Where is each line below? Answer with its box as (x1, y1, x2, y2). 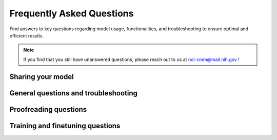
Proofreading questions (9, 105, 87, 114)
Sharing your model (9, 72, 74, 81)
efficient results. (9, 32, 44, 38)
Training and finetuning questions (9, 121, 121, 130)
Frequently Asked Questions (9, 8, 134, 19)
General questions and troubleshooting (9, 89, 138, 97)
